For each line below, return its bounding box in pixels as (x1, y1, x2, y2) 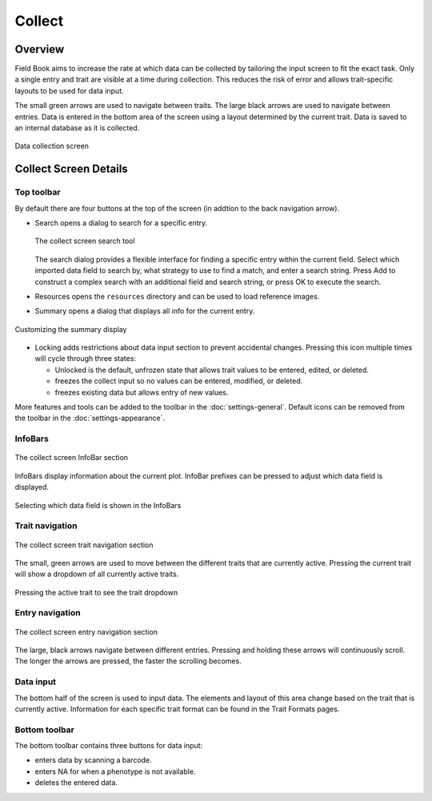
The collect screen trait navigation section (14, 540, 154, 550)
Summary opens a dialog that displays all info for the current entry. (34, 306, 255, 316)
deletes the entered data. (34, 778, 118, 787)
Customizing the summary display (14, 324, 127, 334)
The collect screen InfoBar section (14, 453, 128, 463)
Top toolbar (14, 186, 61, 198)
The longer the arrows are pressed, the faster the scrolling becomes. (14, 656, 242, 666)
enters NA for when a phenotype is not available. (34, 767, 196, 776)
